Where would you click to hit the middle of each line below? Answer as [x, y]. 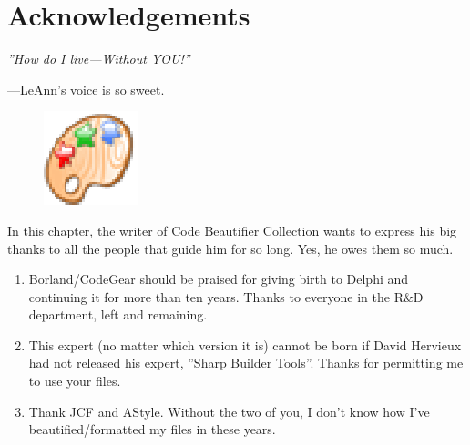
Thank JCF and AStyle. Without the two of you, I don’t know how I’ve [229, 411]
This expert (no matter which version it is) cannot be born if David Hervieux [245, 344]
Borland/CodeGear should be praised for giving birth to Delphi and [219, 279]
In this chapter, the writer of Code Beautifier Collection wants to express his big [232, 230]
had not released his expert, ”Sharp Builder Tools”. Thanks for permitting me [246, 363]
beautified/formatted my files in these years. [152, 429]
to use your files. [75, 381]
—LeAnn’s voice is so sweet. [86, 89]
